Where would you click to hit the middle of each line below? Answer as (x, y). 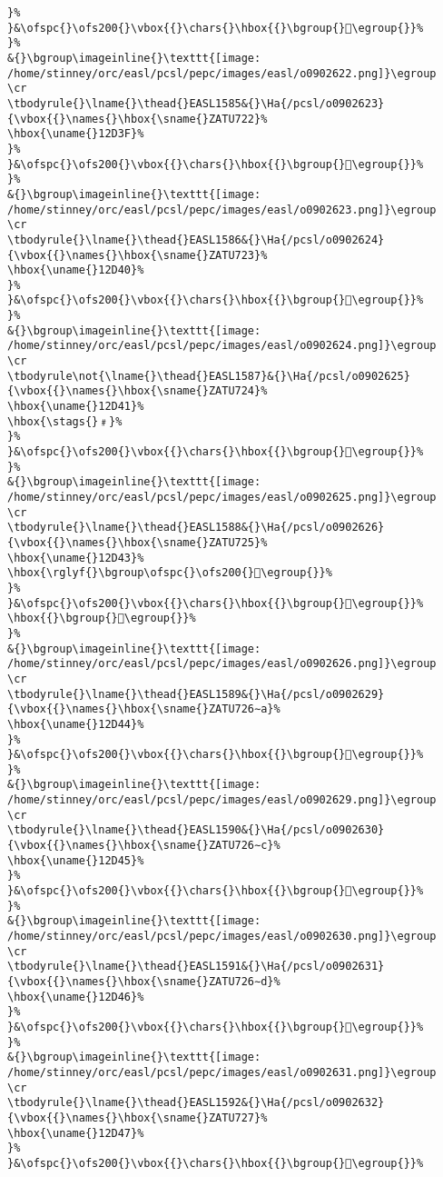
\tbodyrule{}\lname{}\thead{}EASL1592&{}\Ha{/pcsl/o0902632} (196, 1103)
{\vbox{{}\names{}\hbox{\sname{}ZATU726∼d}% (144, 982)
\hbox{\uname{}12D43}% (76, 558)
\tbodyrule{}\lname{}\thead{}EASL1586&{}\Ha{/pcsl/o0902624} (196, 239)
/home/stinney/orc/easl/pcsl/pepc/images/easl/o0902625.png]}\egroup (222, 497)
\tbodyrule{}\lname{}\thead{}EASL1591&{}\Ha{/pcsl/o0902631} (196, 967)
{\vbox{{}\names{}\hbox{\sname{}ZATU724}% (138, 391)
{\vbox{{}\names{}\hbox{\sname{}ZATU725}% (138, 542)
